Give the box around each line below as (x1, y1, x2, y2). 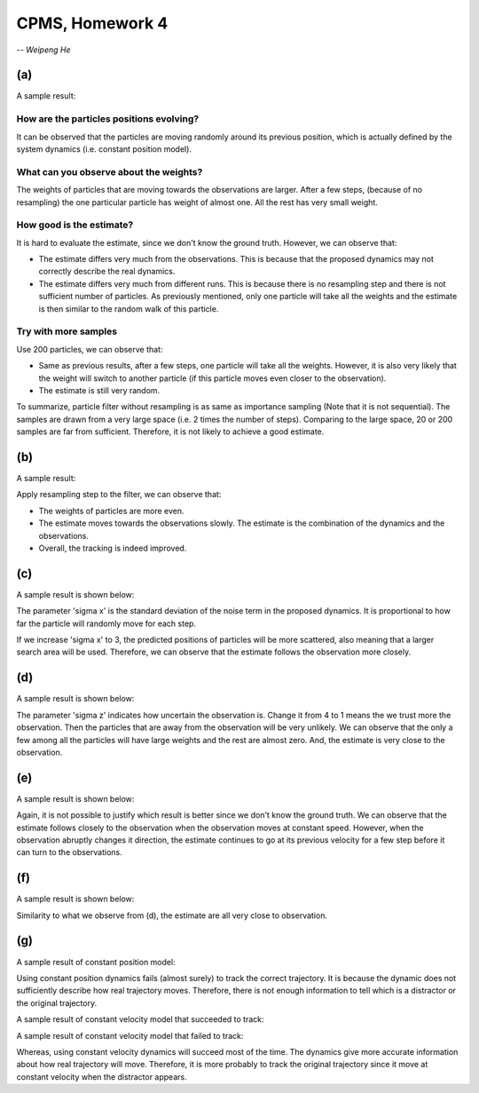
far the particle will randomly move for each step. (16, 618, 197, 629)
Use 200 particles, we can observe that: (16, 344, 163, 354)
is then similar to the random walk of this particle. (38, 303, 219, 314)
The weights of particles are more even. (38, 505, 185, 516)
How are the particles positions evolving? (16, 113, 200, 125)
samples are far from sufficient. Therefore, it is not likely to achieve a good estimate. (16, 426, 325, 437)
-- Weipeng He (16, 44, 71, 55)
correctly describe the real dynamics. (38, 266, 176, 277)
